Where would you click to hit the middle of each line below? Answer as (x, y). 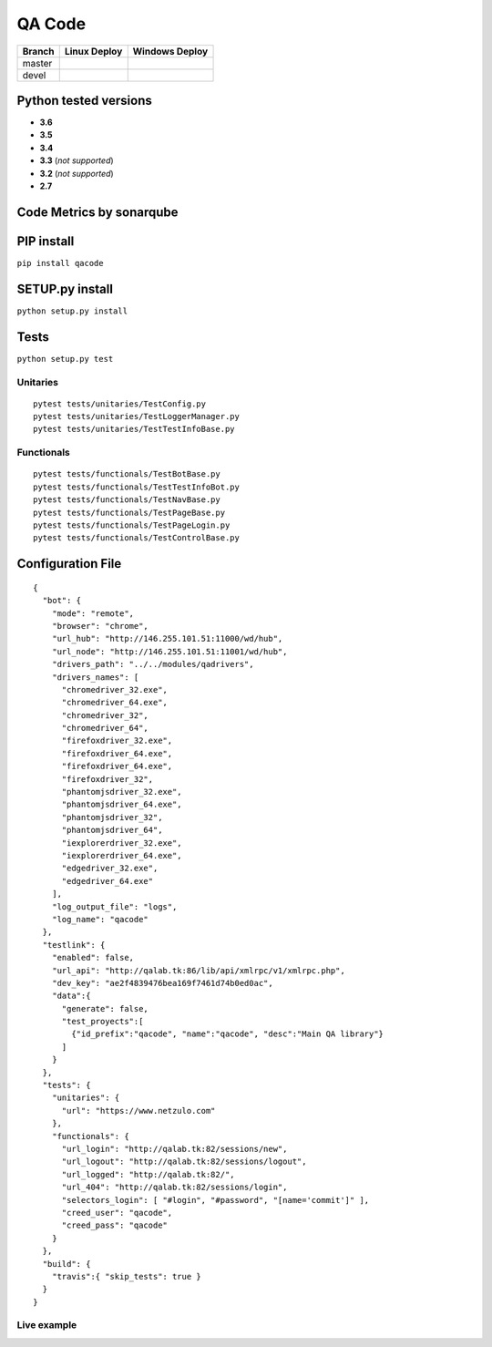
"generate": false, (105, 1008)
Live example (47, 1325)
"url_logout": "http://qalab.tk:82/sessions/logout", (184, 1162)
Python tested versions (84, 100)
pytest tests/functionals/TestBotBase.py (127, 474)
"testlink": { (74, 945)
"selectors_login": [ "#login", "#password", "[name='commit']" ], (215, 1200)
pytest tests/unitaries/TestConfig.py (120, 404)
